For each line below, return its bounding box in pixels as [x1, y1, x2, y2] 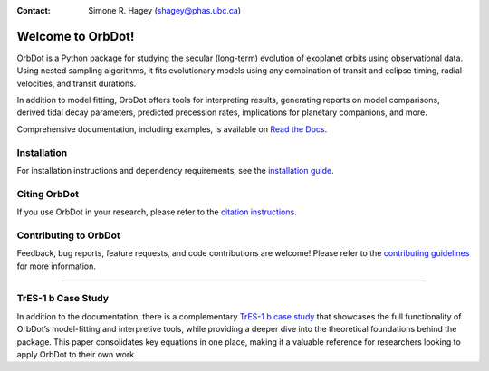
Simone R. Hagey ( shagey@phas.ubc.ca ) [88, 5, 242, 15]
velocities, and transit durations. [16, 78, 137, 89]
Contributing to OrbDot [16, 229, 121, 242]
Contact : [16, 5, 52, 15]
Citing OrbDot [16, 187, 80, 200]
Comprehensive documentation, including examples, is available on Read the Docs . [16, 123, 328, 135]
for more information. [16, 261, 97, 271]
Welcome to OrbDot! [16, 28, 135, 44]
